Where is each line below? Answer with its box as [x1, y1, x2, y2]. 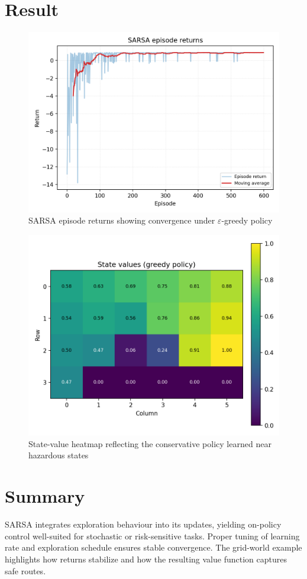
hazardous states [28, 449, 89, 461]
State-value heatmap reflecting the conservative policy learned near [28, 437, 272, 449]
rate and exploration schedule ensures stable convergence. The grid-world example [5, 541, 302, 554]
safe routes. [5, 564, 46, 577]
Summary [5, 484, 85, 508]
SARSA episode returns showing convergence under [28, 214, 215, 227]
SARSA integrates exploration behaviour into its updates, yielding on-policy [5, 518, 282, 531]
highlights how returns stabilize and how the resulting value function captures [5, 552, 287, 565]
